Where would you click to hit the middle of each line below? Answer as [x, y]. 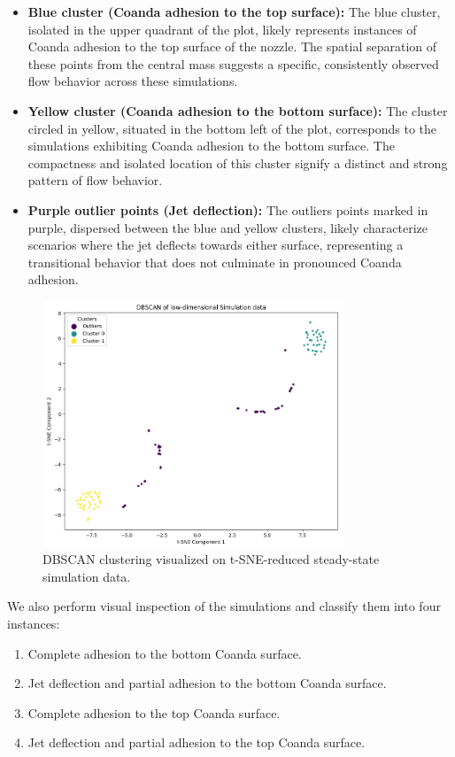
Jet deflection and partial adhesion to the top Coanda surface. [197, 742]
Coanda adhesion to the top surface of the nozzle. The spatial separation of [232, 46]
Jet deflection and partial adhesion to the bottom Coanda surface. [207, 683]
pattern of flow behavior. [95, 180]
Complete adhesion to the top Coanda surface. [154, 712]
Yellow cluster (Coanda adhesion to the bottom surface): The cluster [238, 110]
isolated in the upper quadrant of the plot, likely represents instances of [222, 29]
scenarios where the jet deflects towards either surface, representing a [216, 245]
